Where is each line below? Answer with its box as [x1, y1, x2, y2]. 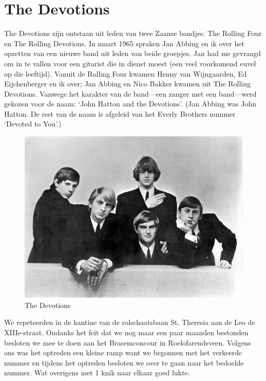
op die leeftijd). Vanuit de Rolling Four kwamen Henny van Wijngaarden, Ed [4, 68, 247, 79]
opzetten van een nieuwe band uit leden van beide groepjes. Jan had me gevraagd [4, 48, 261, 59]
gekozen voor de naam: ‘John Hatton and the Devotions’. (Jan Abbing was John [4, 98, 256, 109]
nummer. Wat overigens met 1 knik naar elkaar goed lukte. [4, 367, 190, 378]
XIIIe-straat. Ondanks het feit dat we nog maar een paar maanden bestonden [4, 327, 249, 338]
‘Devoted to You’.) [4, 118, 62, 129]
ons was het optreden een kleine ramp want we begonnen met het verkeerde [4, 347, 242, 358]
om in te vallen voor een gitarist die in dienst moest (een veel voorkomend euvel [4, 58, 256, 68]
